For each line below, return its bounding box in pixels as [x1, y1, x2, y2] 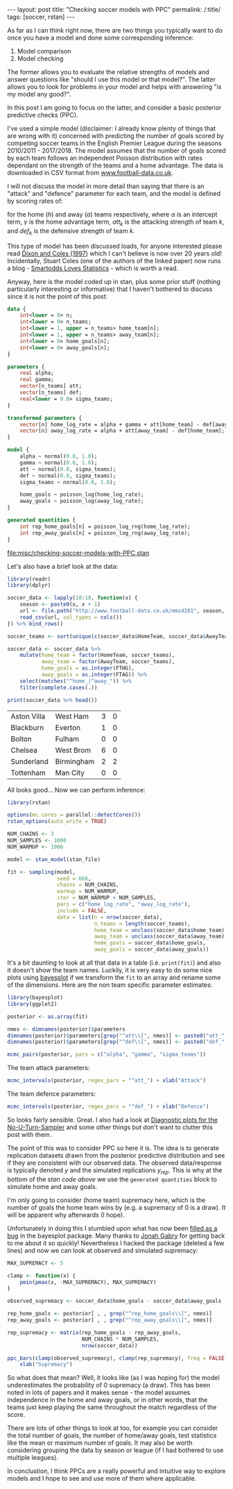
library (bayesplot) [7, 995, 64, 1001]
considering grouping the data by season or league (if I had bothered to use [7, 1446, 224, 1454]
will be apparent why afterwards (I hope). [7, 1211, 125, 1219]
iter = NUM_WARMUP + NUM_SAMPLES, [56, 895, 157, 901]
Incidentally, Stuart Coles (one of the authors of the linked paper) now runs [7, 256, 221, 265]
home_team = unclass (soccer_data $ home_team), [94, 926, 228, 933]
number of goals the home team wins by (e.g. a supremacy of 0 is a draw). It [7, 1203, 226, 1211]
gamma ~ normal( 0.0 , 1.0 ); [19, 459, 98, 466]
